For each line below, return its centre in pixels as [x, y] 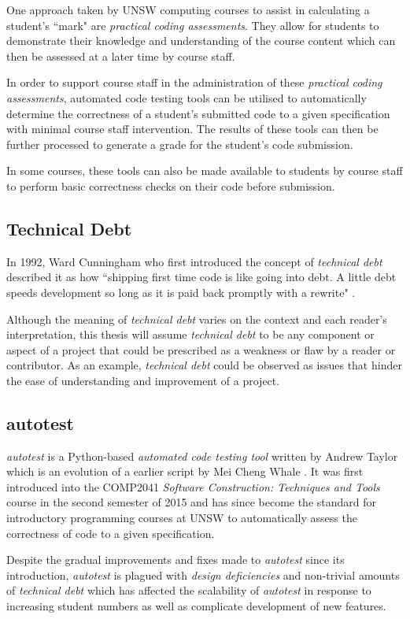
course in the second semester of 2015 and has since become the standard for [192, 502]
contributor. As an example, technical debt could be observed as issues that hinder [204, 365]
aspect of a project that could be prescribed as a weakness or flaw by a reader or [201, 349]
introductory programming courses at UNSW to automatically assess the [182, 518]
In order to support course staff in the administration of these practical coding [194, 82]
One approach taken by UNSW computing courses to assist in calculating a [188, 9]
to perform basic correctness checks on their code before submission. [171, 185]
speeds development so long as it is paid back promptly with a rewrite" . [181, 292]
